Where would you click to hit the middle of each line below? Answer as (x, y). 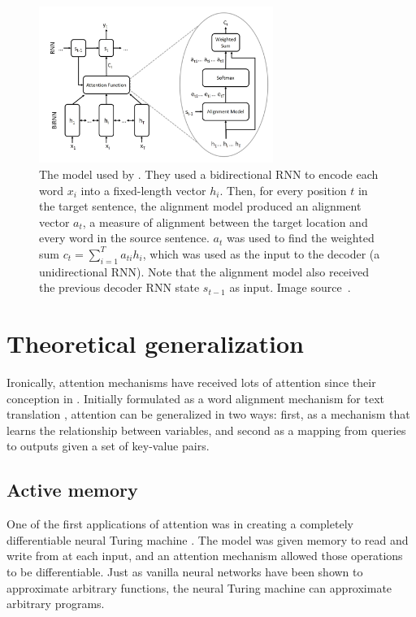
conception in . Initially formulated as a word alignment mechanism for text (196, 398)
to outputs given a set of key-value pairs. (108, 446)
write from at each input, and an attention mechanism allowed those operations (205, 556)
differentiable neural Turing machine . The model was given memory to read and (208, 539)
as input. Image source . (290, 287)
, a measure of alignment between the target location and (225, 222)
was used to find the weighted (300, 238)
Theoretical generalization (155, 343)
